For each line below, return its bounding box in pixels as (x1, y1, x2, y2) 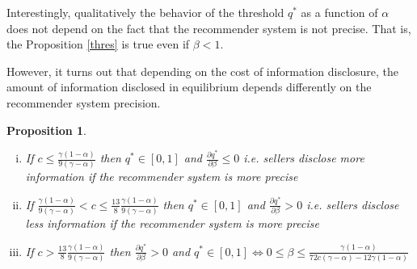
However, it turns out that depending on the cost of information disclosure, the (6, 62, 399, 79)
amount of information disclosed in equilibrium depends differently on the (6, 78, 372, 95)
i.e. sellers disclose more (243, 149, 364, 166)
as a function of (301, 4, 378, 20)
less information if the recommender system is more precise (25, 215, 319, 232)
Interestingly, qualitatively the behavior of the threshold (6, 4, 284, 20)
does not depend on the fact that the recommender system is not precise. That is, (6, 19, 411, 36)
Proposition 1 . (6, 121, 86, 138)
